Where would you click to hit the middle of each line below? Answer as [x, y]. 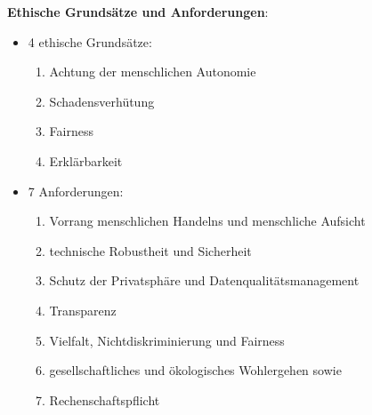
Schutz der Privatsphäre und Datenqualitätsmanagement [204, 280]
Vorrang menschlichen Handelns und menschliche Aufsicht [207, 221]
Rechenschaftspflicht [105, 399]
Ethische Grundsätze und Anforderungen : [138, 12]
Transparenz [83, 310]
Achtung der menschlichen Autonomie [153, 72]
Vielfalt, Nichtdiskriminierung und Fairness [167, 340]
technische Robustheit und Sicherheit [150, 250]
